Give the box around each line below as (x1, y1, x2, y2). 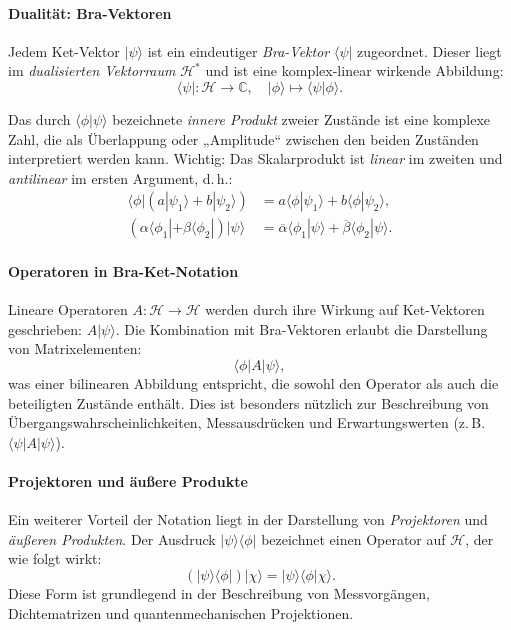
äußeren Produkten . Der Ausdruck (8, 528, 216, 549)
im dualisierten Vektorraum (8, 60, 176, 81)
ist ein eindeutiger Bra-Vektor (147, 40, 330, 61)
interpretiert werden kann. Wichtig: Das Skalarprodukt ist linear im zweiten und (8, 148, 503, 169)
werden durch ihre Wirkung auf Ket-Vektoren (205, 299, 485, 320)
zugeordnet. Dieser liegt (357, 40, 502, 61)
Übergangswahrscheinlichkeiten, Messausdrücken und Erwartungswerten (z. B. (8, 412, 486, 433)
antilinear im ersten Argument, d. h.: (8, 167, 233, 188)
